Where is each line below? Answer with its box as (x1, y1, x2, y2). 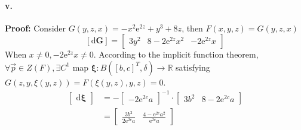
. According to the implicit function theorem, (93, 48, 259, 61)
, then (182, 21, 203, 34)
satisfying (176, 61, 210, 73)
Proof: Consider (5, 21, 66, 34)
